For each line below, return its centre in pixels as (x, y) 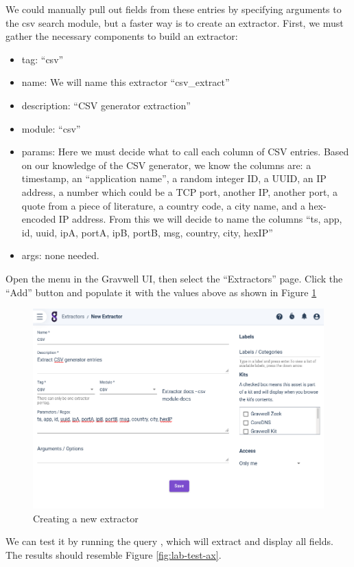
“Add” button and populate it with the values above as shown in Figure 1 (161, 292)
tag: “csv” (43, 59)
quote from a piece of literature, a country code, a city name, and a (163, 205)
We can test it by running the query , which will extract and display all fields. (169, 541)
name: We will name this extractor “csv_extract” (126, 82)
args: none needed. (60, 255)
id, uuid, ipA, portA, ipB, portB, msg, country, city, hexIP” (147, 232)
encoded (39, 219)
